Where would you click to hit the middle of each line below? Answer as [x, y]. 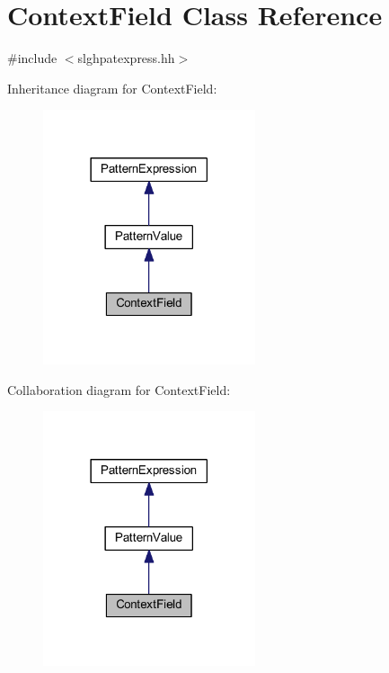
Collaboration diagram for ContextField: [119, 389]
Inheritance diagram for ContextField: [112, 88]
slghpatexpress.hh [126, 58]
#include [32, 58]
